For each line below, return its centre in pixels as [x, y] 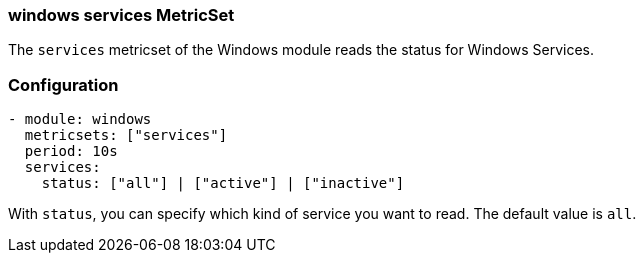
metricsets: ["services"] [126, 135]
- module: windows [80, 119]
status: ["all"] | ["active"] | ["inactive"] [223, 183]
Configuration [63, 84]
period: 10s [71, 151]
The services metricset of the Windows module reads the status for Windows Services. [301, 50]
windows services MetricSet [121, 15]
